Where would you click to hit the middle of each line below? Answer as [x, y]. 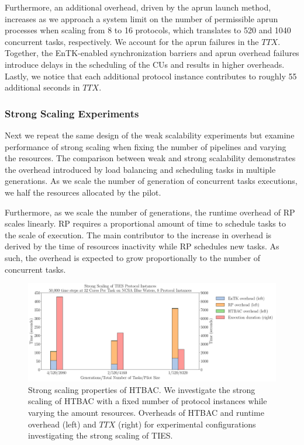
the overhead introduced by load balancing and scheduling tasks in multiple [140, 169]
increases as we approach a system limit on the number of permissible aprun [141, 18]
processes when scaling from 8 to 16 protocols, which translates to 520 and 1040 [148, 30]
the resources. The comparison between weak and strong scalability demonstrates [150, 158]
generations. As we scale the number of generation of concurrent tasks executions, [151, 181]
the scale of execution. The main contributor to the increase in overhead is [138, 234]
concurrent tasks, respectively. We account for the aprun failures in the [132, 41]
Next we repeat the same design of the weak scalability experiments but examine [150, 135]
